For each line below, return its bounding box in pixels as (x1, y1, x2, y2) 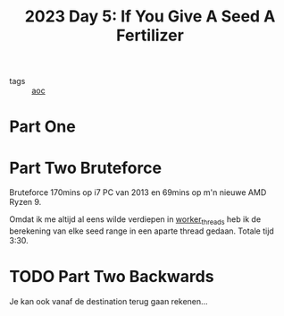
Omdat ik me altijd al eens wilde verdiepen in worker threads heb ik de (9, 214, 262, 227)
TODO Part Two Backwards (9, 267, 214, 287)
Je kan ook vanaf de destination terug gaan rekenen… (9, 296, 208, 307)
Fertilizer (115, 25, 185, 46)
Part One (9, 116, 76, 137)
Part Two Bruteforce (9, 158, 163, 178)
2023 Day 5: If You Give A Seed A (24, 6, 276, 27)
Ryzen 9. (9, 197, 42, 208)
